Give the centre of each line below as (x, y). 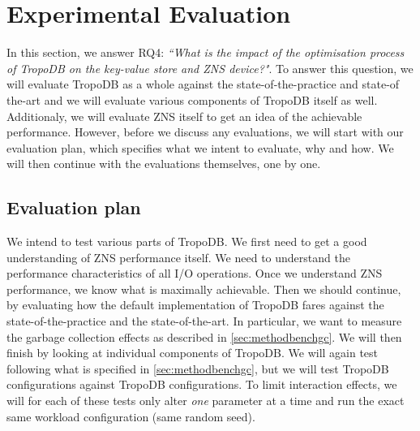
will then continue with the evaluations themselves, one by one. (164, 164)
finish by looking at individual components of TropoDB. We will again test (193, 353)
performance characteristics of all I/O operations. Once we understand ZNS (195, 273)
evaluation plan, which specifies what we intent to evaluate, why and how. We (200, 147)
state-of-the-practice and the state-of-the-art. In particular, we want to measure (204, 321)
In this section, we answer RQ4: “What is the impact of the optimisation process (206, 52)
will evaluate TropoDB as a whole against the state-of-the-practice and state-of (203, 84)
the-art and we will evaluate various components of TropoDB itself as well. (192, 99)
